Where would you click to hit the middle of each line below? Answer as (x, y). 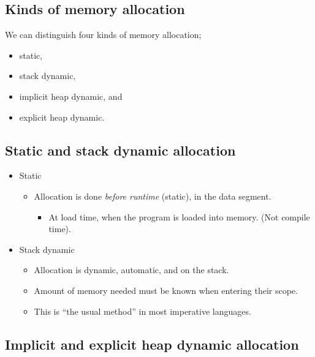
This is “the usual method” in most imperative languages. (142, 311)
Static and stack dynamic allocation (120, 150)
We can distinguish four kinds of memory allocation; (103, 35)
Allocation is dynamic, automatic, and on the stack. (131, 270)
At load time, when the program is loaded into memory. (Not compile (179, 216)
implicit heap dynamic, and (71, 96)
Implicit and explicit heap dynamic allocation (152, 344)
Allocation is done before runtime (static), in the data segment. (153, 196)
